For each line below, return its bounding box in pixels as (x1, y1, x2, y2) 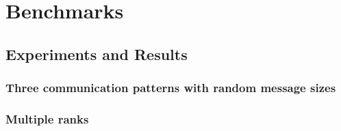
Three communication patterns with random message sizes (5, 79, 336, 96)
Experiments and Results (5, 43, 188, 64)
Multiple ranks (5, 110, 89, 127)
